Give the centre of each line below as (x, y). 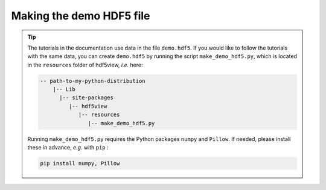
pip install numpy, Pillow (80, 164)
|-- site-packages (87, 98)
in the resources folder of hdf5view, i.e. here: (85, 65)
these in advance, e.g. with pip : (68, 148)
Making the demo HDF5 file (81, 16)
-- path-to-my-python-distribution (93, 81)
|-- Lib (64, 90)
